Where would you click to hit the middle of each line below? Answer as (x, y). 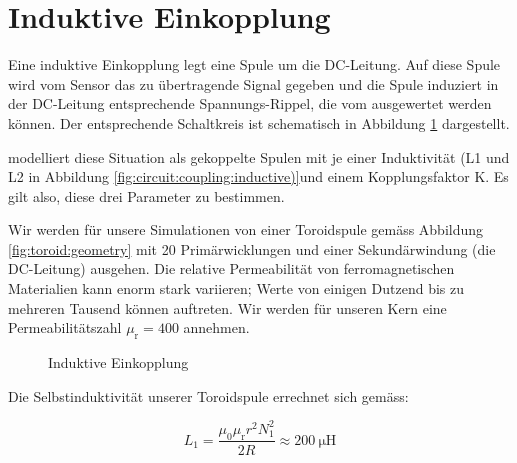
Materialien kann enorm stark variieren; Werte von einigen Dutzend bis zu (236, 288)
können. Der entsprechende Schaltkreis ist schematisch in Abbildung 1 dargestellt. (259, 122)
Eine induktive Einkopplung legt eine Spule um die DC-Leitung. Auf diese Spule (254, 64)
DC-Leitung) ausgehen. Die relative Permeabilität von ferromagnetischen (231, 268)
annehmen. (216, 327)
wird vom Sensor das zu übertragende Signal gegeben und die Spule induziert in (253, 83)
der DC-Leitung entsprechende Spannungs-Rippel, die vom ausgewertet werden (250, 103)
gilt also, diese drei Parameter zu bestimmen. (146, 195)
